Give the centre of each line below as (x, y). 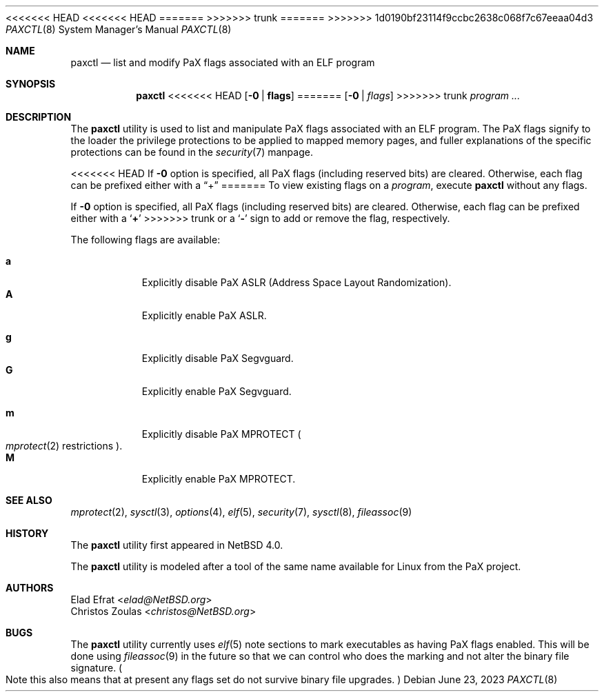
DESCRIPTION (39, 117)
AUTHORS (30, 588)
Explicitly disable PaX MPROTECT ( (221, 434)
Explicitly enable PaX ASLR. (204, 315)
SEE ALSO (29, 500)
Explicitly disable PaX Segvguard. (218, 358)
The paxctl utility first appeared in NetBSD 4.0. (177, 545)
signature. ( (97, 668)
